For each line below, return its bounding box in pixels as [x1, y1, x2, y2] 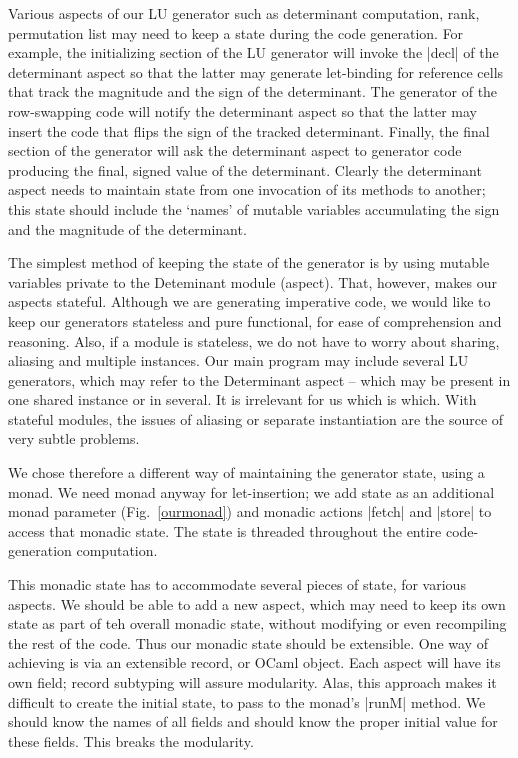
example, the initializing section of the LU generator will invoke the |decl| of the [8, 42, 499, 63]
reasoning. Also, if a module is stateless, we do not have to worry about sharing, [8, 330, 500, 351]
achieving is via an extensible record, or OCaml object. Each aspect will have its [8, 652, 501, 673]
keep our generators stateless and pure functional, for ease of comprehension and [8, 310, 502, 331]
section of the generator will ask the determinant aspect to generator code [8, 140, 462, 161]
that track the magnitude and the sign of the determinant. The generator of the [8, 81, 498, 102]
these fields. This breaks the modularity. [8, 730, 254, 751]
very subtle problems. [8, 428, 140, 449]
